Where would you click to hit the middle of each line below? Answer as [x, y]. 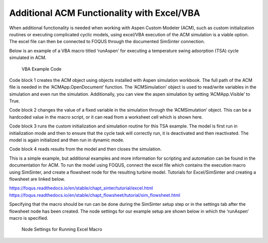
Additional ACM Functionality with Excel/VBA [105, 13]
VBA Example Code [42, 69]
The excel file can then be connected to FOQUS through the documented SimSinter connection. [107, 42]
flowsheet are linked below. [37, 179]
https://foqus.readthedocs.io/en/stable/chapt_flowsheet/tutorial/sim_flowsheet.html [95, 195]
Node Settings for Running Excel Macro [62, 229]
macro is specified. [29, 218]
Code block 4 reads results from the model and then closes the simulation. [85, 149]
